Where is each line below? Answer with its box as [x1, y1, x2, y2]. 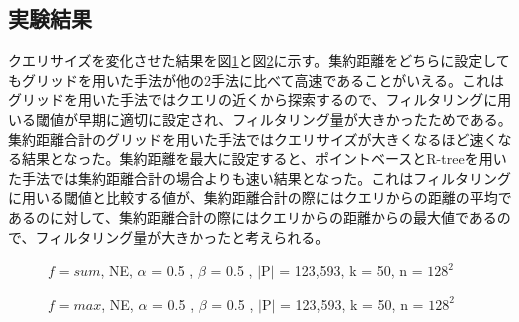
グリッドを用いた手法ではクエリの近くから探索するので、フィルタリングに [8, 89, 498, 110]
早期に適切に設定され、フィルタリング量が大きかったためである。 [77, 108, 512, 129]
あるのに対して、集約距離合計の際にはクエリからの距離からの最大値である [8, 206, 497, 227]
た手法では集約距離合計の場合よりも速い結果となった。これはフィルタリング [8, 167, 512, 188]
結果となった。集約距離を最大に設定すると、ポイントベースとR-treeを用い [21, 148, 507, 169]
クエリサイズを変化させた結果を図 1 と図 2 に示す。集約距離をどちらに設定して [8, 50, 510, 71]
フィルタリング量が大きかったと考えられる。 [35, 226, 330, 247]
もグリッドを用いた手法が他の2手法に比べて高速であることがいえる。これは [8, 69, 504, 90]
